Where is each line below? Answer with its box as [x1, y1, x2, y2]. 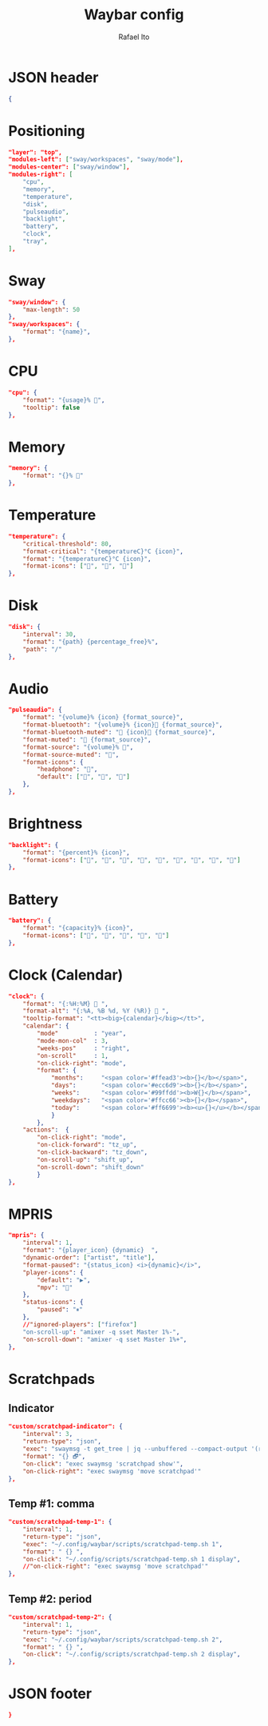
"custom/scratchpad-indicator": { [8, 1422, 124, 1431]
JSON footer [8, 1684, 93, 1703]
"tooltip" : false [22, 404, 81, 412]
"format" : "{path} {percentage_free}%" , [22, 638, 159, 646]
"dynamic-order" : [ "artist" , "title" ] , [22, 1254, 156, 1262]
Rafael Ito [118, 32, 150, 42]
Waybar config [83, 6, 185, 24]
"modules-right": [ [8, 170, 73, 179]
